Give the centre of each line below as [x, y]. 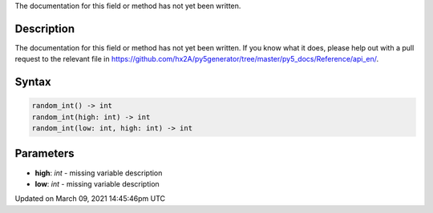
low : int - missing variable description [97, 183]
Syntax [33, 82]
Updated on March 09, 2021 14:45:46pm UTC [90, 199]
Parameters [45, 153]
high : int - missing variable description [99, 173]
